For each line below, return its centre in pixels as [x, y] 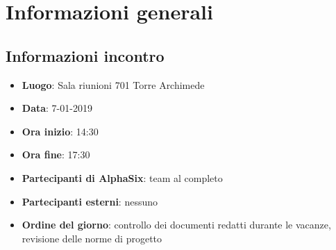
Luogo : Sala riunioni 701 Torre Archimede [113, 84]
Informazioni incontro [85, 55]
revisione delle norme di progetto [92, 238]
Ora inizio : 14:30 [60, 131]
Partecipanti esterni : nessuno [90, 201]
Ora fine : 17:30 [56, 155]
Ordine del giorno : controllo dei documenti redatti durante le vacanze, [176, 225]
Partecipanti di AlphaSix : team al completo [122, 177]
